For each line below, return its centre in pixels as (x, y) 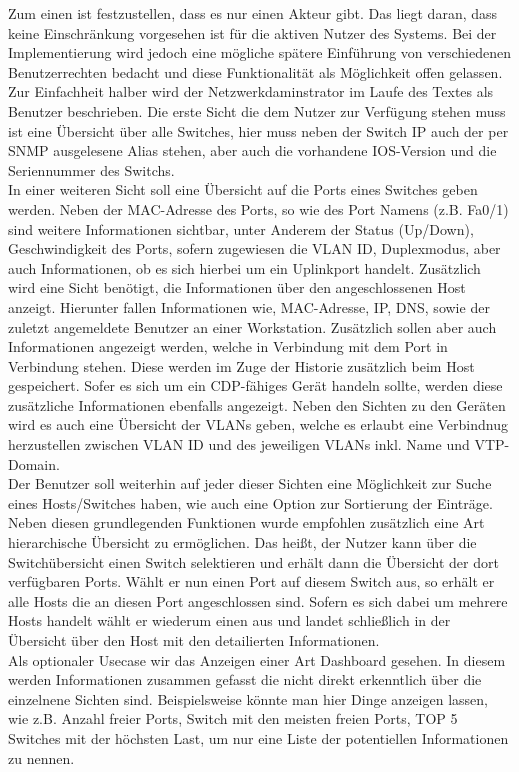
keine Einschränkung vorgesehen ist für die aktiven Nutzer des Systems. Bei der (252, 32)
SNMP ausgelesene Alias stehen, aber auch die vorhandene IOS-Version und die (252, 150)
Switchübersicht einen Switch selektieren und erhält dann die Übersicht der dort (253, 561)
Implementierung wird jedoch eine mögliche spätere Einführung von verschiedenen (260, 52)
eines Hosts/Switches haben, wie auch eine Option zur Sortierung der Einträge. (250, 502)
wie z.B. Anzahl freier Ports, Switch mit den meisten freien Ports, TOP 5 (233, 718)
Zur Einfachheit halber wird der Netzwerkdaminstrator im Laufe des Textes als (251, 91)
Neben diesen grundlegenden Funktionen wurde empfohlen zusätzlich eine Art (246, 522)
